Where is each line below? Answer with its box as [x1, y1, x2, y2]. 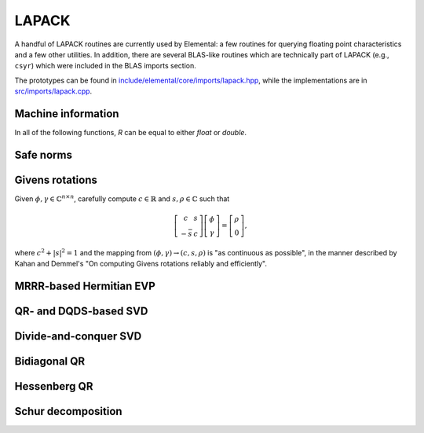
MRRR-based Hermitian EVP [14, 279, 156, 292]
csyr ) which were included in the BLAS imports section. [14, 61, 196, 71]
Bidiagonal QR [14, 354, 86, 368]
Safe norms [14, 148, 72, 161]
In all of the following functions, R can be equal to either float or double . [14, 128, 247, 138]
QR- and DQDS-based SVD [14, 304, 148, 317]
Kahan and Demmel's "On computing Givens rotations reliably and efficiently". [14, 259, 267, 268]
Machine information [14, 107, 119, 120]
